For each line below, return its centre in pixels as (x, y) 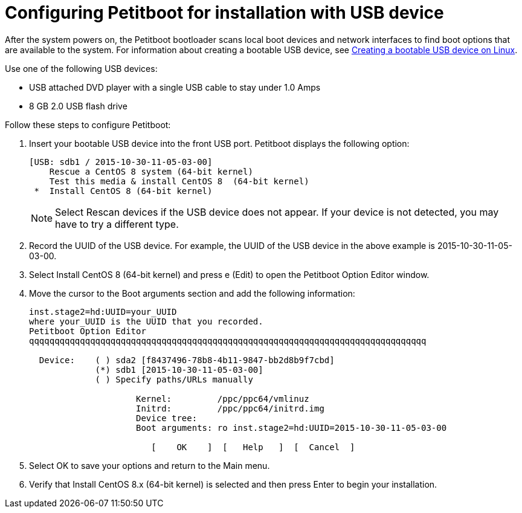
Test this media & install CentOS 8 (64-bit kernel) (179, 181)
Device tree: (167, 418)
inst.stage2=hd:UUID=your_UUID (103, 311)
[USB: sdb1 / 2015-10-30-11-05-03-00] (121, 162)
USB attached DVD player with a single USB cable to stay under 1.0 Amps (175, 87)
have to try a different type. (117, 224)
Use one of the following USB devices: (81, 68)
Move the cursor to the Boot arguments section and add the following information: (192, 293)
